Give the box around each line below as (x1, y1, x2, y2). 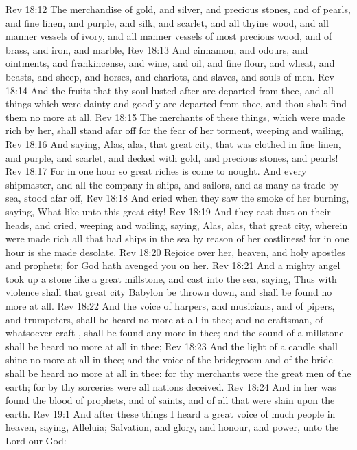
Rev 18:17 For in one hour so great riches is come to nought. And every (5, 164, 307, 178)
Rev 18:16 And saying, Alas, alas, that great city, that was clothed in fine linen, (5, 136, 341, 151)
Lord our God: (5, 433, 67, 447)
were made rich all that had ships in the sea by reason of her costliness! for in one (5, 231, 349, 246)
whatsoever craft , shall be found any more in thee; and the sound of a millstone (5, 325, 344, 340)
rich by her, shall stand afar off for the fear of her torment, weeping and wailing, (5, 123, 344, 138)
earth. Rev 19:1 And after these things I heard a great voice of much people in (5, 406, 336, 420)
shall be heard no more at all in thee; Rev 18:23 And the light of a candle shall (5, 339, 338, 353)
